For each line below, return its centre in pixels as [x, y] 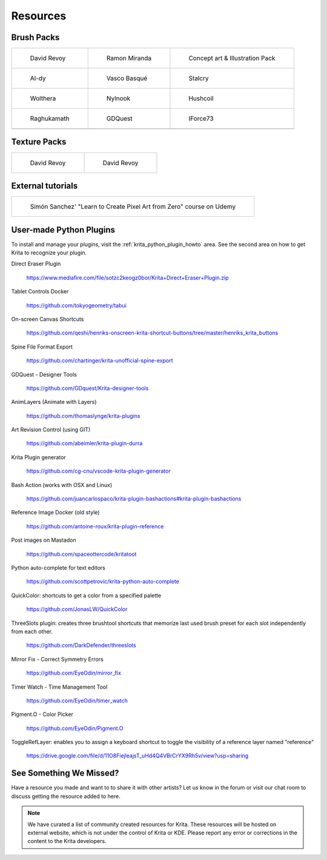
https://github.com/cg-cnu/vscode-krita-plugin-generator [98, 471]
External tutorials [45, 186]
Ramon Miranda [129, 58]
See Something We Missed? [65, 773]
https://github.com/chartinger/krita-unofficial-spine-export [100, 361]
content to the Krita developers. [67, 841]
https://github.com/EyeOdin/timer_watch [77, 700]
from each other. [32, 631]
